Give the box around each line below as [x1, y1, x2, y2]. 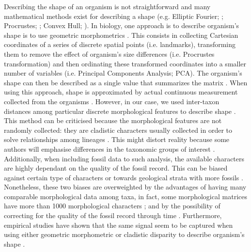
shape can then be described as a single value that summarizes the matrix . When [4, 77, 248, 87]
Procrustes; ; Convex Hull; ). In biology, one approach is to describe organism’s [4, 20, 239, 31]
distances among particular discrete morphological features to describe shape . [4, 106, 236, 116]
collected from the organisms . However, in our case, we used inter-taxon [4, 96, 220, 106]
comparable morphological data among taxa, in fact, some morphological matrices [4, 191, 247, 201]
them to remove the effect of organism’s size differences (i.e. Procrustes [4, 48, 215, 59]
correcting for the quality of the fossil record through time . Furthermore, [4, 210, 222, 220]
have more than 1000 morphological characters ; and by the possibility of [4, 201, 220, 211]
